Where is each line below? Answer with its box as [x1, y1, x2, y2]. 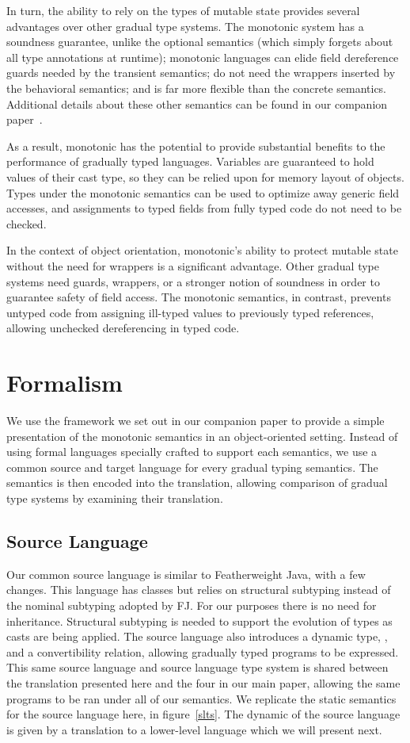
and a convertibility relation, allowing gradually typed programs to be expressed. [6, 643, 399, 660]
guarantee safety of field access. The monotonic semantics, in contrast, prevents [6, 289, 391, 305]
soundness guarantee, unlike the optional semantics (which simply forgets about [6, 33, 393, 50]
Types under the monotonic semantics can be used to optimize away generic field [6, 184, 400, 201]
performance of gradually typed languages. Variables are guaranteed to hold [6, 153, 374, 170]
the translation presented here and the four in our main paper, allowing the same [6, 674, 401, 691]
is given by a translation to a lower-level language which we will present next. [6, 721, 382, 737]
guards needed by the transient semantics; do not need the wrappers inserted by [6, 64, 396, 81]
